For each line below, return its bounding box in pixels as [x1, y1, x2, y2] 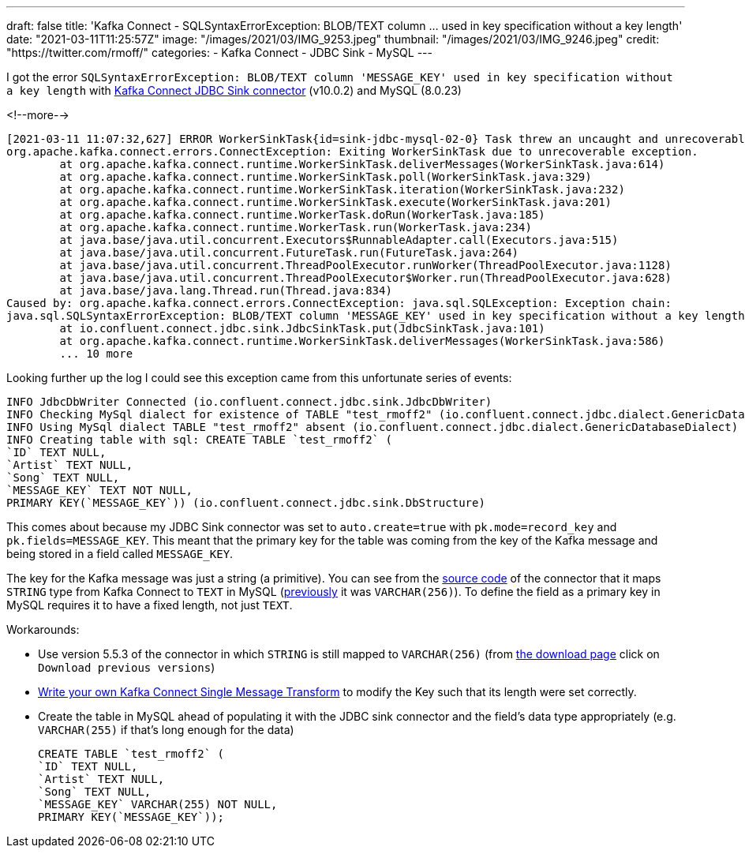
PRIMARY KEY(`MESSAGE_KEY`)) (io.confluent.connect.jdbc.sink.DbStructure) [6, 496, 485, 509]
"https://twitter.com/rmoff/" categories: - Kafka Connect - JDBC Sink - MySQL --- [6, 46, 432, 59]
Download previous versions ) [38, 661, 215, 674]
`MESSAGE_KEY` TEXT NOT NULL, [6, 484, 193, 496]
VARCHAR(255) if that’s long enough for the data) [38, 723, 294, 736]
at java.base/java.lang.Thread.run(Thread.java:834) [59, 284, 392, 297]
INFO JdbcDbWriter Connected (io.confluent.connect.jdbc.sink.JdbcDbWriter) [6, 395, 492, 408]
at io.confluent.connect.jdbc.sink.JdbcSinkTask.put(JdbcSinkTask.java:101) [59, 322, 545, 335]
